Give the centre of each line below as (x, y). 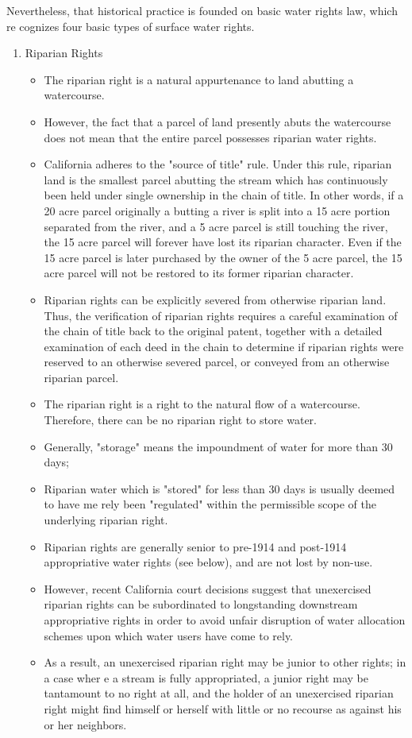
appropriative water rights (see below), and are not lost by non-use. (208, 562)
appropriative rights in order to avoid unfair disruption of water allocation (225, 620)
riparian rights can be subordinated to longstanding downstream (201, 604)
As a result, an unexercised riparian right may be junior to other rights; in (225, 662)
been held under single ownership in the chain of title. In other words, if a (224, 195)
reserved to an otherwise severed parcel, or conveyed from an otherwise (217, 362)
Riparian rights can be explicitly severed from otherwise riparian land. (215, 299)
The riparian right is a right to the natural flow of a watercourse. (202, 404)
